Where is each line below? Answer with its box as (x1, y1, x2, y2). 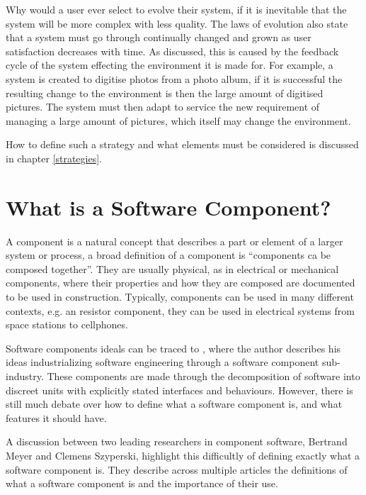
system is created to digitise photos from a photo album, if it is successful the (6, 71, 343, 86)
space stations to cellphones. (6, 317, 128, 332)
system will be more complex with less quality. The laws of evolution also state (6, 16, 348, 30)
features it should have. (6, 410, 107, 425)
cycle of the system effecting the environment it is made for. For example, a (6, 57, 333, 72)
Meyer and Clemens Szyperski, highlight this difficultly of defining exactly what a (6, 447, 360, 462)
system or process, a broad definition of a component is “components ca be (6, 247, 331, 262)
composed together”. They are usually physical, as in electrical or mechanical (6, 261, 339, 276)
